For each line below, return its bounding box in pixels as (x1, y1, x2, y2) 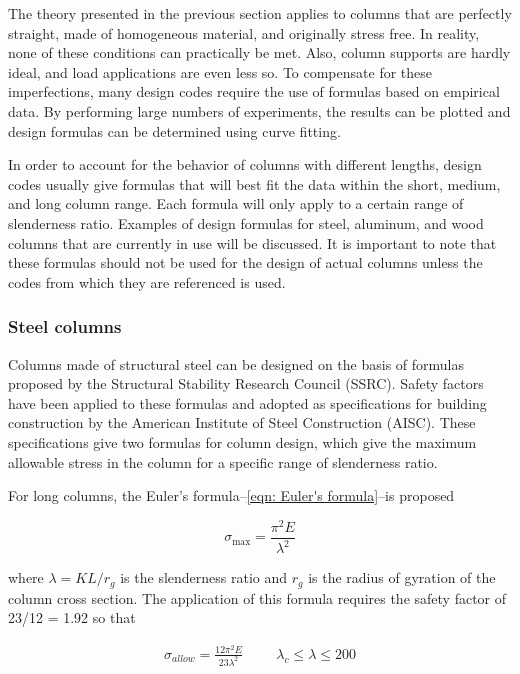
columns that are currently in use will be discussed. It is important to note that (8, 232, 497, 253)
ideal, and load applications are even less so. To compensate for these (8, 61, 433, 82)
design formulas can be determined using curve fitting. (8, 120, 341, 141)
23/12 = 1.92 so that (8, 607, 136, 628)
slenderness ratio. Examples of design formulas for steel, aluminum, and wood (8, 212, 484, 233)
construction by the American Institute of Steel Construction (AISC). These (8, 412, 476, 433)
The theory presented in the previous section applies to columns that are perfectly (8, 3, 512, 23)
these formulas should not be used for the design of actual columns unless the (8, 252, 483, 273)
